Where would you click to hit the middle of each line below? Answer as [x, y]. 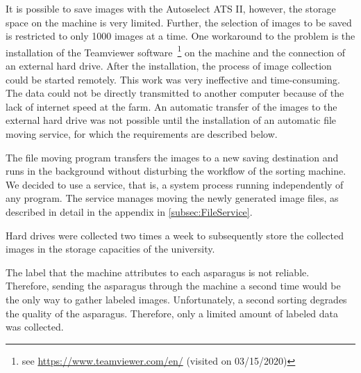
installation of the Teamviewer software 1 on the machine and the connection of [176, 51]
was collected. [35, 327]
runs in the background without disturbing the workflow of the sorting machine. [176, 171]
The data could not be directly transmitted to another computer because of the [175, 93]
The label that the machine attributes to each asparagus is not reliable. [158, 272]
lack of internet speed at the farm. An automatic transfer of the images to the [171, 106]
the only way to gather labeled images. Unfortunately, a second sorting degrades [176, 299]
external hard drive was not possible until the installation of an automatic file [171, 120]
